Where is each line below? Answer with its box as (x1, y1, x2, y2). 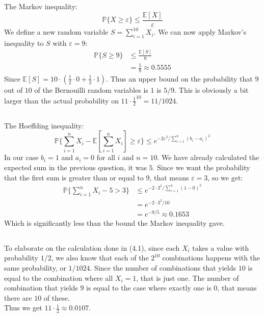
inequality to (4, 37, 44, 48)
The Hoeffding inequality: (4, 120, 84, 130)
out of (4, 84, 23, 95)
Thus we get (4, 302, 42, 313)
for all (96, 152, 115, 163)
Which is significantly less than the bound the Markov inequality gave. (4, 217, 225, 228)
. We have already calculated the (157, 152, 259, 163)
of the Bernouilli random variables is (34, 84, 148, 95)
